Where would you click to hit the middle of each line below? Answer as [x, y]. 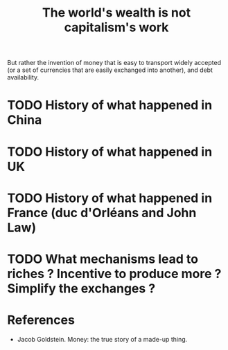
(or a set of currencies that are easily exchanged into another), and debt [110, 70]
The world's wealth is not [116, 13]
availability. [23, 77]
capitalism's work [116, 27]
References [41, 320]
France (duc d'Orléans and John [102, 213]
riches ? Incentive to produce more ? [114, 274]
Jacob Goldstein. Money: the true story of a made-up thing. [102, 339]
